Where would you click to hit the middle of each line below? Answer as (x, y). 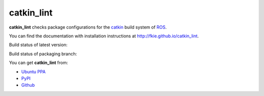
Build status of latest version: (38, 45)
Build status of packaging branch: (43, 54)
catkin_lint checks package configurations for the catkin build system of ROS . (88, 27)
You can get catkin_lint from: (39, 63)
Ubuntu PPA (33, 72)
